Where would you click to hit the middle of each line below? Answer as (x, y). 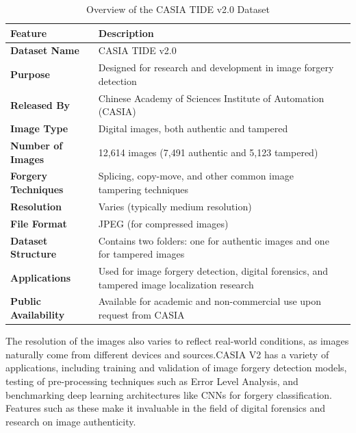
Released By (40, 104)
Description (126, 33)
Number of (37, 145)
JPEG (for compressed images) (163, 223)
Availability (38, 315)
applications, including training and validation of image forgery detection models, (176, 368)
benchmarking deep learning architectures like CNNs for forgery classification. (169, 394)
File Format (39, 223)
